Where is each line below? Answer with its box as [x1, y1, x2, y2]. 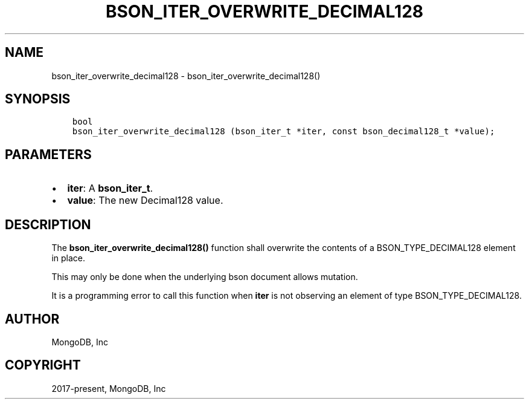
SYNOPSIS [5, 91, 71, 107]
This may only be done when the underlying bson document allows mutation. [51, 272, 358, 282]
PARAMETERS [5, 146, 92, 162]
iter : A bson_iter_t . [67, 182, 153, 195]
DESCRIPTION [5, 217, 91, 232]
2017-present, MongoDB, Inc [51, 383, 166, 394]
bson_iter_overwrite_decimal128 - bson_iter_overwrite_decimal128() [51, 70, 321, 81]
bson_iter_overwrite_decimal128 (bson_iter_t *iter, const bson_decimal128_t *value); [72, 126, 495, 137]
